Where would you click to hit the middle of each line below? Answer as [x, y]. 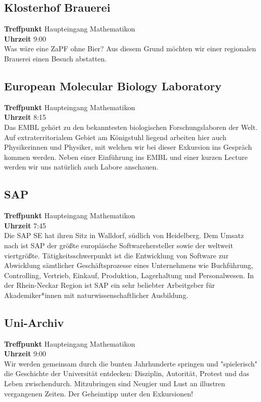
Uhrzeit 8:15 [25, 117]
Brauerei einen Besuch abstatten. [55, 58]
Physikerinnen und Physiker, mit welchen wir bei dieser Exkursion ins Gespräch [128, 147]
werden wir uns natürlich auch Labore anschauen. [81, 167]
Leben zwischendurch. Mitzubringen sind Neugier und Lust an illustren [115, 383]
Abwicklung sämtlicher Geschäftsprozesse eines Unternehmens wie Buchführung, [129, 265]
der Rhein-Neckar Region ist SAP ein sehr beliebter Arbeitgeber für [109, 285]
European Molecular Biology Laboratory [113, 86]
